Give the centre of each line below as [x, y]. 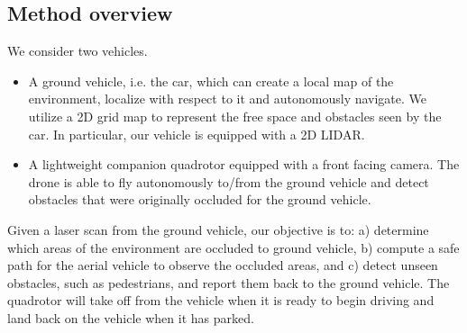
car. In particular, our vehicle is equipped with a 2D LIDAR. [197, 134]
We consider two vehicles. [78, 51]
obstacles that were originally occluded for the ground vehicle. [200, 199]
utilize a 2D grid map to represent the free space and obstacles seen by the [235, 116]
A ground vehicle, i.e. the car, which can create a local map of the [211, 81]
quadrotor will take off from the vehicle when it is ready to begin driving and [221, 300]
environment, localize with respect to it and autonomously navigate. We [228, 99]
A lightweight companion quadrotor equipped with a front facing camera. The [244, 164]
